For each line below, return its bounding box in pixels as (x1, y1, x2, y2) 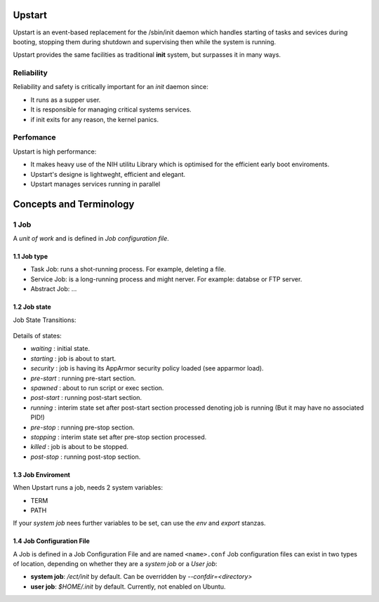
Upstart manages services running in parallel (30, 180, 161, 188)
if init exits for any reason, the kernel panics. (30, 115, 159, 123)
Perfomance (13, 133, 56, 142)
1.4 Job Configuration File (13, 537, 91, 545)
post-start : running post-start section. (30, 394, 142, 402)
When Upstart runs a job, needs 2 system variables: (13, 483, 163, 492)
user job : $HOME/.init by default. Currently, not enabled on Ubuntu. (30, 582, 226, 591)
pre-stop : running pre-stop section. (30, 423, 135, 432)
